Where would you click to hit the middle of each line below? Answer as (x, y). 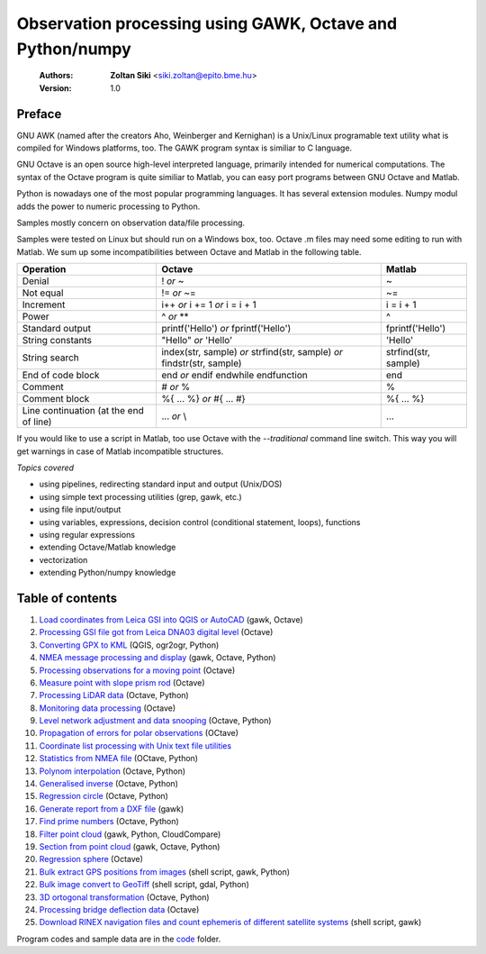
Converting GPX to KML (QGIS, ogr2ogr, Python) (129, 645)
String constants (57, 341)
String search (51, 358)
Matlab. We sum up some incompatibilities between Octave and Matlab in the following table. (189, 251)
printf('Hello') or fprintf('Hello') (226, 329)
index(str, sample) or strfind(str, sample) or (252, 352)
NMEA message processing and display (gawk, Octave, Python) (157, 658)
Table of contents (67, 598)
